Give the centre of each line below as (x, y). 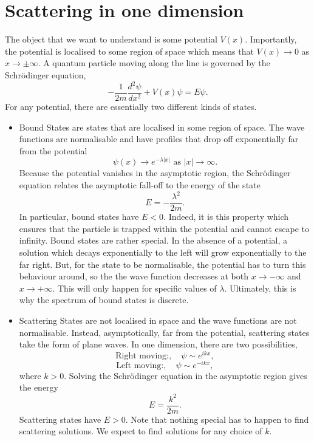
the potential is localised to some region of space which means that (129, 51)
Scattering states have (60, 419)
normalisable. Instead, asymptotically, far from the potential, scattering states (164, 332)
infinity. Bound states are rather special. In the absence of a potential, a (153, 240)
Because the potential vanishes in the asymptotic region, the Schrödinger (155, 173)
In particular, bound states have (79, 217)
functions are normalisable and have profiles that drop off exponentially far (159, 139)
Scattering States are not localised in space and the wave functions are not (158, 320)
